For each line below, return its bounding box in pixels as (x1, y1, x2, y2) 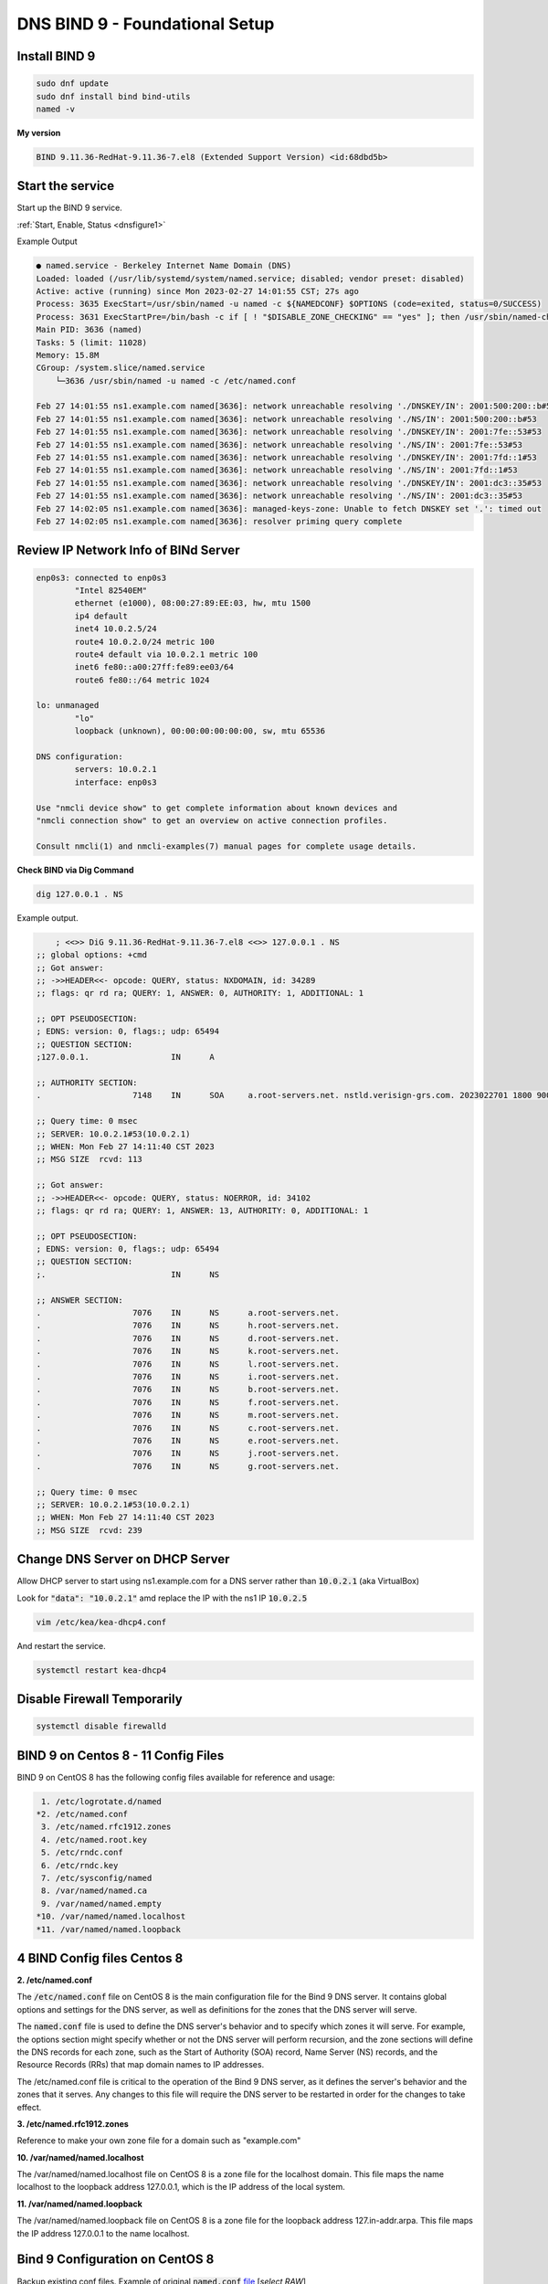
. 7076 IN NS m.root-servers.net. (36, 1410, 340, 1421)
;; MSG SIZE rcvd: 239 (36, 1525, 143, 1535)
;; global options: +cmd (36, 950, 148, 960)
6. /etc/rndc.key (41, 1860, 119, 1870)
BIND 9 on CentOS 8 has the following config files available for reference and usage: (16, 1771, 335, 1782)
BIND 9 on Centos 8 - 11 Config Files (16, 1748, 225, 1763)
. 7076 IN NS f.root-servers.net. (36, 1397, 340, 1407)
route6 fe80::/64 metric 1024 (74, 674, 210, 685)
